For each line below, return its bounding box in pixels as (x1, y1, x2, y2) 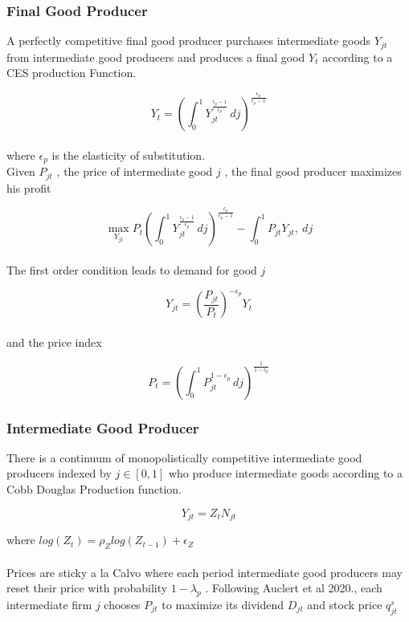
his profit (6, 179, 51, 196)
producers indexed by (6, 465, 112, 482)
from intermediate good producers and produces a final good (6, 48, 305, 65)
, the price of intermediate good (56, 163, 213, 180)
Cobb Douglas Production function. (6, 481, 182, 498)
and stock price (307, 596, 382, 612)
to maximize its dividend (162, 596, 284, 612)
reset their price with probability (6, 579, 168, 596)
